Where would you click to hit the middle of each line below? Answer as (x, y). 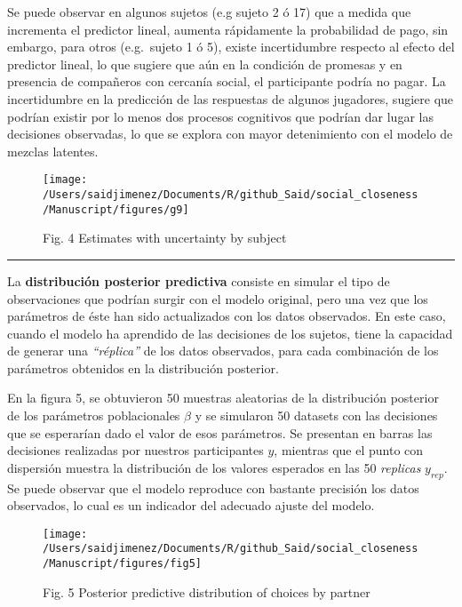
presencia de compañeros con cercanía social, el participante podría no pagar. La (227, 81)
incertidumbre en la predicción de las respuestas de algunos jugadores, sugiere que (231, 98)
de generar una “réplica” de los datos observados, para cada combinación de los (223, 351)
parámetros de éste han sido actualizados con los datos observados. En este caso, (227, 316)
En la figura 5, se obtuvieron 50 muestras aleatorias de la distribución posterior (223, 398)
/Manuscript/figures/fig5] (122, 564)
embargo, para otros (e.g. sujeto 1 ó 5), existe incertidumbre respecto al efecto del (231, 47)
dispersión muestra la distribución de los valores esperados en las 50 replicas (214, 467)
